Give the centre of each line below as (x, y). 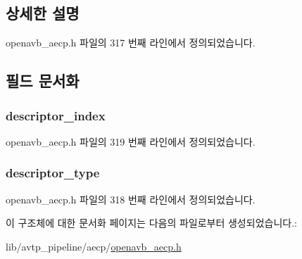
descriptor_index (56, 115)
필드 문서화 (43, 81)
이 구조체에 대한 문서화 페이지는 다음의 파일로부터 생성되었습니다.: (151, 223)
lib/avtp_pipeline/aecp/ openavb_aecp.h (94, 246)
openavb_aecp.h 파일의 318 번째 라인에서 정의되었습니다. (131, 199)
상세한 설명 (43, 13)
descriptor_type (53, 173)
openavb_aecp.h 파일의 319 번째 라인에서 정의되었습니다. (131, 141)
